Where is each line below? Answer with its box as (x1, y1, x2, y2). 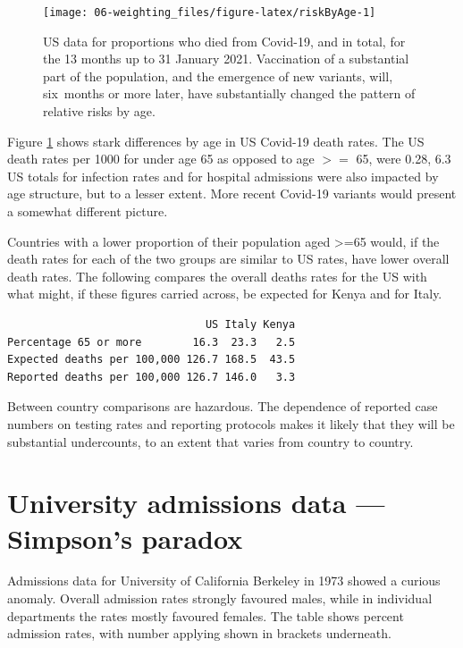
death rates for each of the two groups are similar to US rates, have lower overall (7, 249, 450, 268)
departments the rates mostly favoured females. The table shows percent (7, 606, 404, 625)
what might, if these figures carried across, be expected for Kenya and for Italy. (7, 284, 442, 303)
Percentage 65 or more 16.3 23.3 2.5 (7, 335, 296, 349)
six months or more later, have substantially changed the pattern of (43, 84, 416, 103)
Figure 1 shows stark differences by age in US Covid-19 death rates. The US (7, 131, 425, 150)
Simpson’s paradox (7, 519, 243, 556)
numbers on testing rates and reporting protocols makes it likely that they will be (7, 414, 455, 433)
